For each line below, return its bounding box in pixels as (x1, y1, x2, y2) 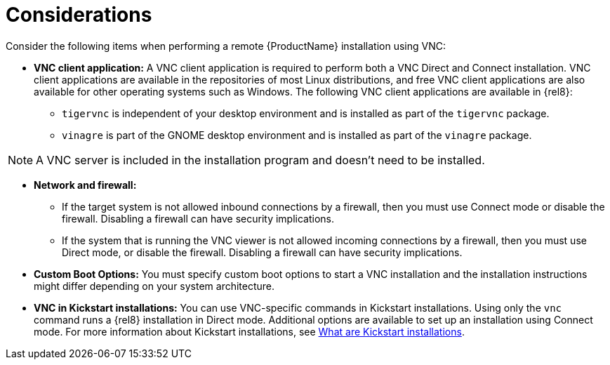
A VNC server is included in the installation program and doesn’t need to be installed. (36, 152, 485, 167)
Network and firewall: (34, 178, 137, 191)
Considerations (6, 3, 152, 27)
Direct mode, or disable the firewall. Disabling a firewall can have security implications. (62, 246, 463, 258)
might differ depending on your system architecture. (34, 279, 275, 292)
